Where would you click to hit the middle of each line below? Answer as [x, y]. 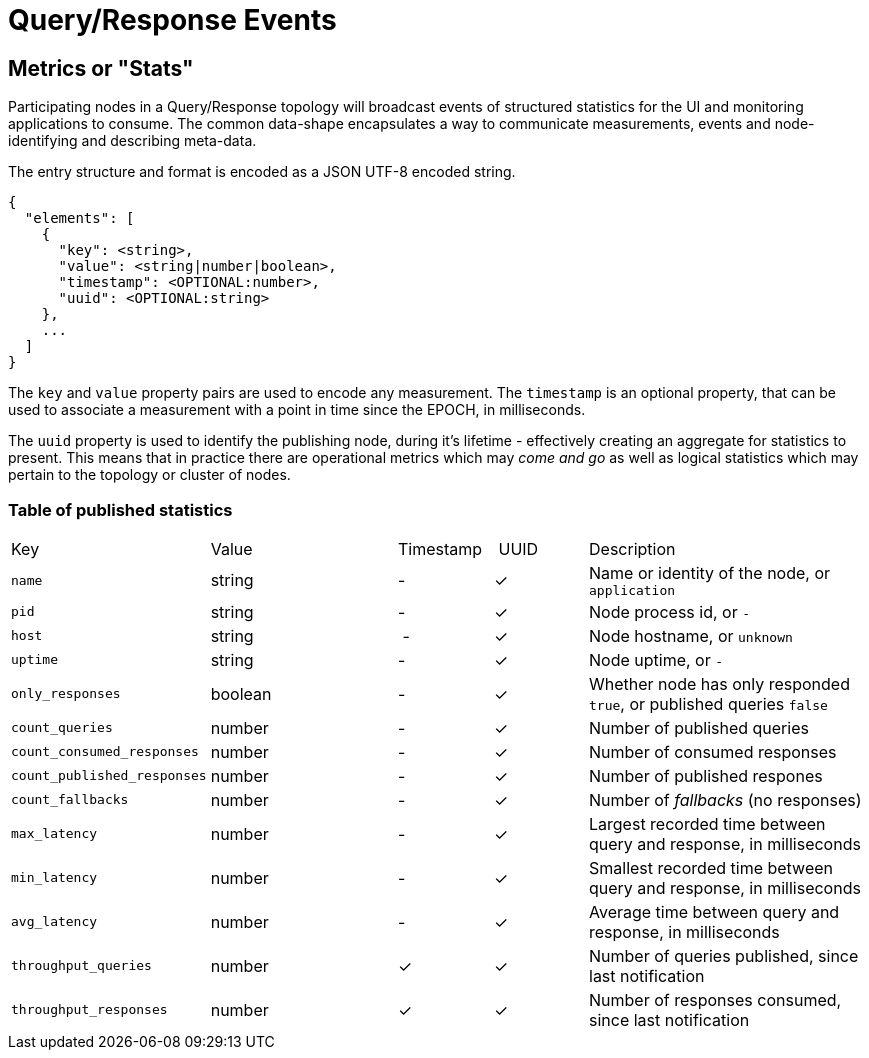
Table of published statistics [120, 509]
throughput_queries [81, 966]
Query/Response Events [172, 20]
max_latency [54, 834]
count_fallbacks [70, 800]
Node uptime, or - [656, 659]
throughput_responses [89, 1010]
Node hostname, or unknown [691, 635]
